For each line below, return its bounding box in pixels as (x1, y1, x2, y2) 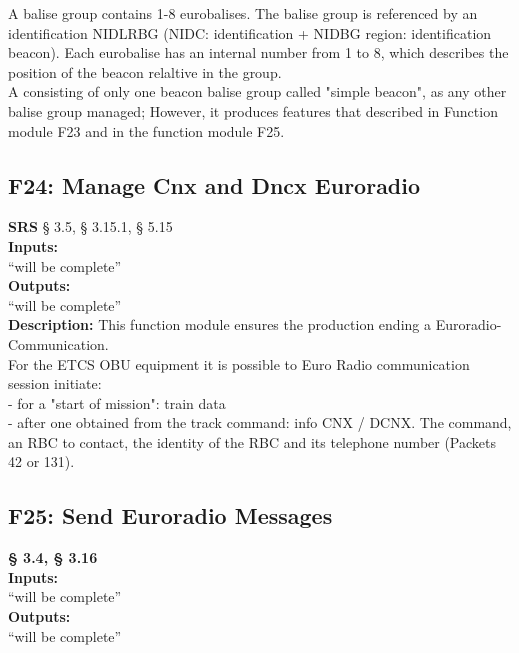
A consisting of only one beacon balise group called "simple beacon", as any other (8, 81, 507, 102)
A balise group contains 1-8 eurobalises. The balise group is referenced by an (8, 3, 478, 23)
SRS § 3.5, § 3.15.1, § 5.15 (8, 216, 173, 237)
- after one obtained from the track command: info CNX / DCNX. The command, (8, 412, 512, 433)
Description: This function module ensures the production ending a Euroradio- (8, 314, 502, 335)
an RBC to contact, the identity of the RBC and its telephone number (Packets (8, 431, 497, 452)
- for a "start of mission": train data (8, 392, 226, 413)
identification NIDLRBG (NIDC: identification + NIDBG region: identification (8, 22, 492, 43)
